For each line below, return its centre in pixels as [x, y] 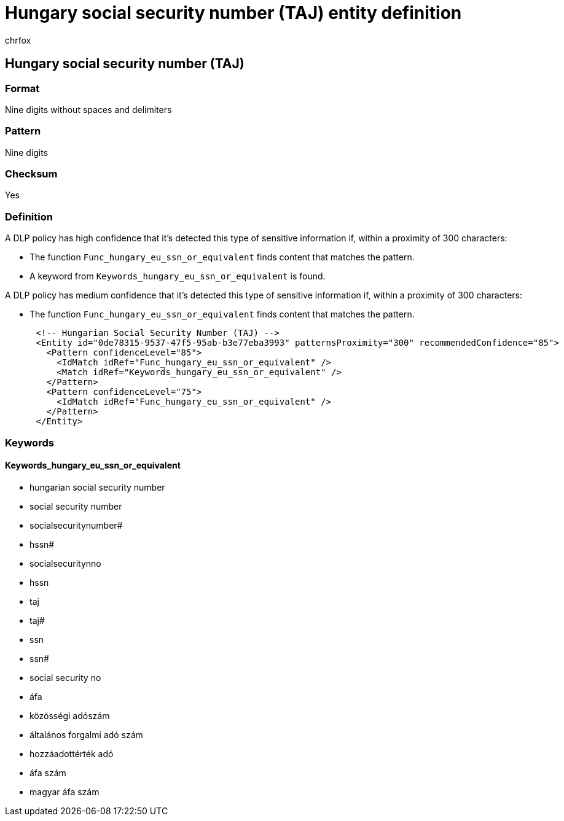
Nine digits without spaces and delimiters [88, 109]
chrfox [18, 40]
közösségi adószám [70, 715]
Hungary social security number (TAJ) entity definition [233, 13]
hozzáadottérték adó [72, 753]
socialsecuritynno [65, 563]
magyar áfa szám [65, 792]
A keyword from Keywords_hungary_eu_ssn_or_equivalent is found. [178, 276]
